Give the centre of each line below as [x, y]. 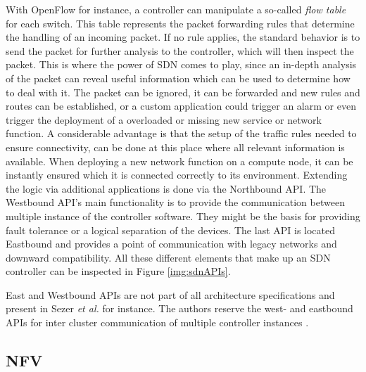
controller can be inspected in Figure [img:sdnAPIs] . [118, 271]
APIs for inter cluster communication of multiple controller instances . [157, 322]
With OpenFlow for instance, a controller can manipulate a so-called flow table [176, 9]
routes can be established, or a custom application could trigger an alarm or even [181, 106]
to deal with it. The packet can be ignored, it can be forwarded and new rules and [183, 92]
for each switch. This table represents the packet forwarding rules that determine [180, 23]
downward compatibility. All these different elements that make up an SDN [168, 257]
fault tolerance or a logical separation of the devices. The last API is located [171, 230]
